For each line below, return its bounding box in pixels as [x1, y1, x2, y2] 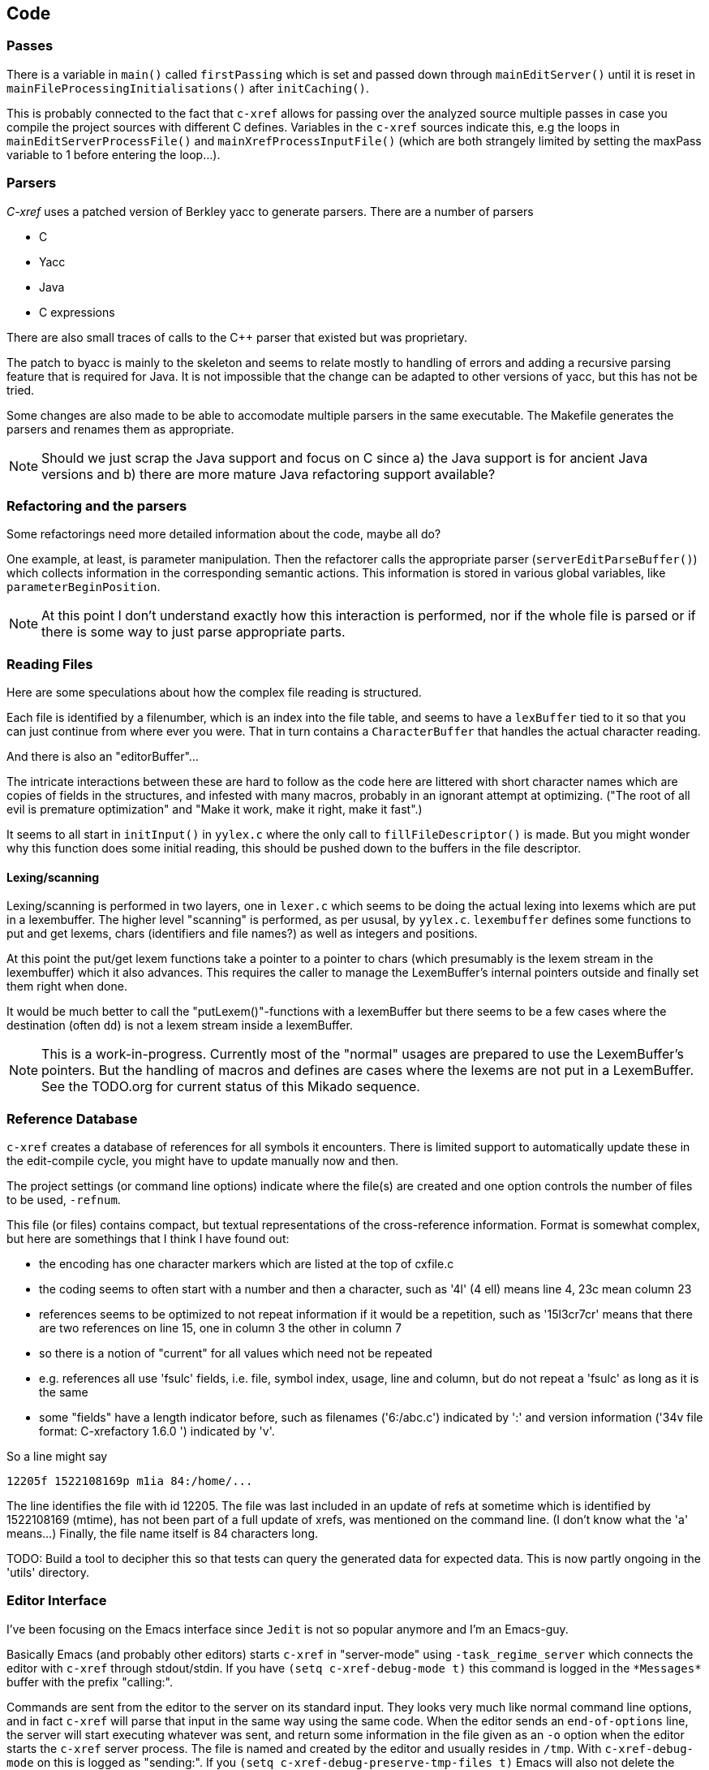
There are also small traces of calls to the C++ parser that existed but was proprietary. [6, 330, 468, 344]
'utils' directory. [6, 1565, 90, 1580]
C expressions [39, 304, 115, 319]
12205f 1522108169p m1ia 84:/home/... [6, 1474, 253, 1488]
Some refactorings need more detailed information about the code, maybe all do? [6, 527, 441, 542]
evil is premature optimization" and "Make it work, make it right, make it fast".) [6, 802, 423, 817]
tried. [6, 382, 35, 397]
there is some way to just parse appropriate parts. [41, 624, 346, 641]
